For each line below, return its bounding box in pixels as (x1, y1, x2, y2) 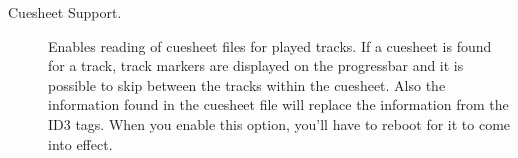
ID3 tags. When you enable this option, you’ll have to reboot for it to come (48, 113, 511, 134)
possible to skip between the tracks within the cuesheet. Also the (48, 74, 446, 95)
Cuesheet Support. (8, 2, 122, 22)
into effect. (48, 133, 113, 154)
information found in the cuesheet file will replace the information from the (48, 94, 509, 115)
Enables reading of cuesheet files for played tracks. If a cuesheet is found (48, 35, 492, 56)
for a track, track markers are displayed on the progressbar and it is (48, 55, 464, 76)
